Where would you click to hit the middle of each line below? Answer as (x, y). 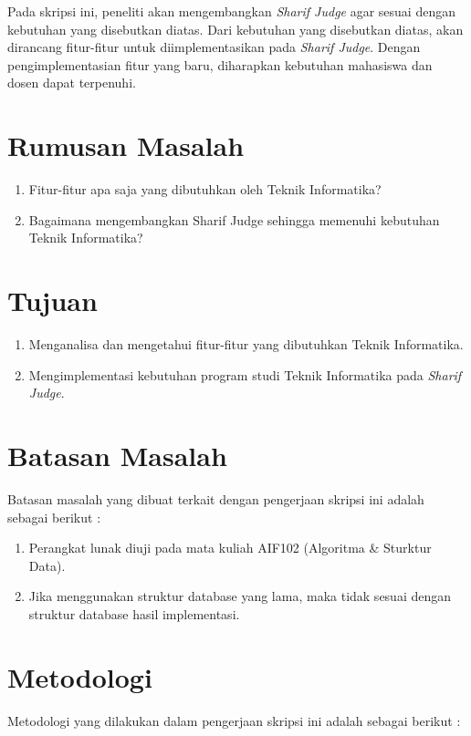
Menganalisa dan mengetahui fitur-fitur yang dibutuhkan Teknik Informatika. (246, 344)
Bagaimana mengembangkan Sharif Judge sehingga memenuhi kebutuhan (234, 219)
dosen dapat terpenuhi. (72, 83)
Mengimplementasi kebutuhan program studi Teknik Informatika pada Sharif (245, 374)
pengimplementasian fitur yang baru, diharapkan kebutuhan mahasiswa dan (220, 64)
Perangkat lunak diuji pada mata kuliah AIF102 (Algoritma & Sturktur (230, 548)
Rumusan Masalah (126, 145)
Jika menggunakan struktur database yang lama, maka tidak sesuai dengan (240, 596)
